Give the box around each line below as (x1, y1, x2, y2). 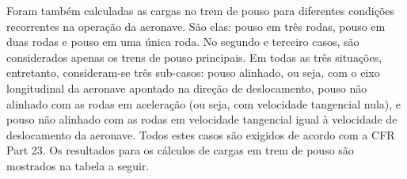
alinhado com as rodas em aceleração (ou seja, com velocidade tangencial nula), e (6, 95, 401, 112)
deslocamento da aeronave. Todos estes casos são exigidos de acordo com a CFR (6, 126, 395, 143)
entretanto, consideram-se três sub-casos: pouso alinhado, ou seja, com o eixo (6, 64, 380, 81)
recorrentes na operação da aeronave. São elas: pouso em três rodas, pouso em (6, 17, 386, 34)
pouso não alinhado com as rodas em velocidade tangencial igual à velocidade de (6, 111, 397, 128)
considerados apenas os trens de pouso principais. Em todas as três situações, (6, 48, 382, 65)
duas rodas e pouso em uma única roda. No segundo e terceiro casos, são (6, 33, 359, 50)
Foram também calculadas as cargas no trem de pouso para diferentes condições (6, 2, 395, 18)
